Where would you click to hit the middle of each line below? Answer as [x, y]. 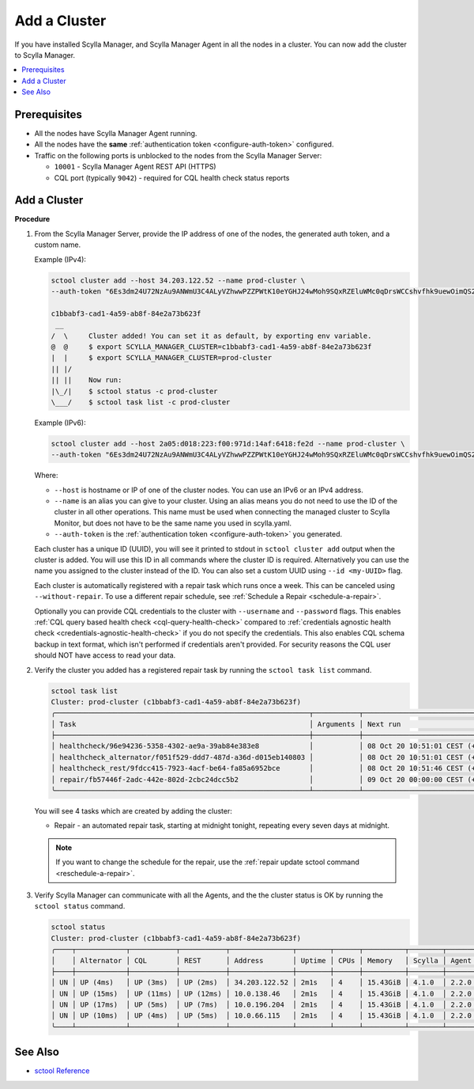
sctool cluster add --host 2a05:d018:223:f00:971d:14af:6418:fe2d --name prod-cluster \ [228, 444]
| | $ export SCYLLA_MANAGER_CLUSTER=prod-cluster [162, 358]
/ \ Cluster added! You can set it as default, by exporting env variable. [211, 336]
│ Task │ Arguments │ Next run [226, 724]
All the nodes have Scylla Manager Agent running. [116, 134]
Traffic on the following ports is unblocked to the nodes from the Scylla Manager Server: [178, 155]
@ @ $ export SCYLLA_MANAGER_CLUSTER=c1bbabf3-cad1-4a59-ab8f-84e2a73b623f [211, 347]
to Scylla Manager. [45, 55]
